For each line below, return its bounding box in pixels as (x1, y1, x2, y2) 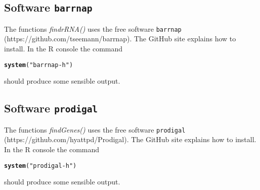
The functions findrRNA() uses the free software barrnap (4, 23, 182, 34)
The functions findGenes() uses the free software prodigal (4, 124, 186, 135)
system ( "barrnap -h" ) (4, 61, 73, 69)
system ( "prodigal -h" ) (4, 162, 77, 169)
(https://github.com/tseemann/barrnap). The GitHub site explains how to (4, 33, 236, 44)
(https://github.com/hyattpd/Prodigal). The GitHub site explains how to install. (4, 134, 256, 145)
